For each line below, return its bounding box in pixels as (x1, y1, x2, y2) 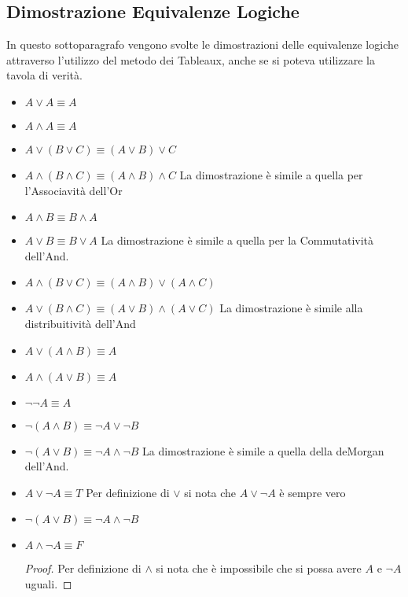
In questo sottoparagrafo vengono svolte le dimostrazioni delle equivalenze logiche (6, 36, 399, 53)
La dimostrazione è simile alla (219, 300, 363, 316)
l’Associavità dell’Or (24, 182, 123, 198)
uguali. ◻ (24, 575, 72, 591)
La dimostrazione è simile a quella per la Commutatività (101, 232, 374, 249)
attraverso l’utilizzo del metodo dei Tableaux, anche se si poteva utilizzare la (6, 51, 375, 68)
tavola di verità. (6, 67, 83, 83)
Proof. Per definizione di (24, 560, 142, 577)
